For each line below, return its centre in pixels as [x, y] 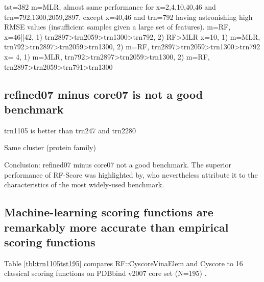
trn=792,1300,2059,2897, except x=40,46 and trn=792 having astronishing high [128, 17]
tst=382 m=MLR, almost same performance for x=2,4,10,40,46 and [110, 7]
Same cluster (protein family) [50, 147]
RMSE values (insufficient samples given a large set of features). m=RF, [117, 27]
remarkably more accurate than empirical [116, 227]
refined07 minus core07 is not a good [104, 94]
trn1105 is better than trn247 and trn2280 [70, 130]
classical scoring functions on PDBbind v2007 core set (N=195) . [105, 273]
